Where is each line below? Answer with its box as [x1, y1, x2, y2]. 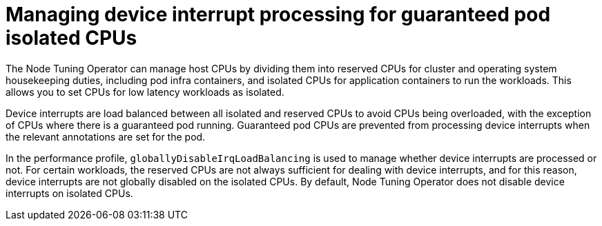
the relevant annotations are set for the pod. [6, 130, 206, 143]
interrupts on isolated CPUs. [6, 187, 133, 199]
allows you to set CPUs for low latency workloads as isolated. [6, 85, 284, 98]
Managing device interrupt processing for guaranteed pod [6, 3, 551, 26]
